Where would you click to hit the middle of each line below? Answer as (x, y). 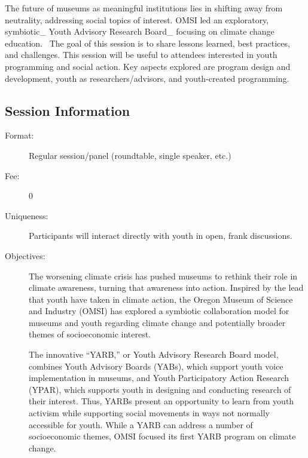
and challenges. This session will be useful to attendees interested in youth (141, 55)
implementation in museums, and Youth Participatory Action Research (159, 378)
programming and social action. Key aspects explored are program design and (148, 66)
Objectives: (25, 255)
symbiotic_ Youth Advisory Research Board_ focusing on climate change (140, 31)
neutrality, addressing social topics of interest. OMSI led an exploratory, (137, 19)
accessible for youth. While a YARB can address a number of (141, 424)
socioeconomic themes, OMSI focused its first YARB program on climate (162, 436)
